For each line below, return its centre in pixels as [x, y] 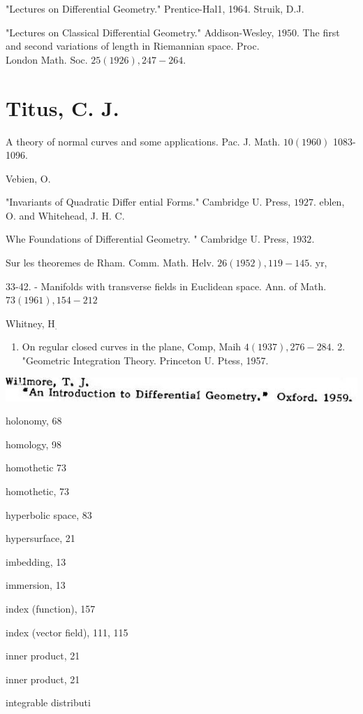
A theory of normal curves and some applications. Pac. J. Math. [143, 141]
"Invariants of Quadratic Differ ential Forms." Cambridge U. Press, [148, 202]
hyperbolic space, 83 [49, 514]
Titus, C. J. [62, 107]
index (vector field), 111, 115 [67, 632]
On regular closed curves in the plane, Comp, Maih [132, 347]
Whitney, [25, 323]
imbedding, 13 [36, 561]
